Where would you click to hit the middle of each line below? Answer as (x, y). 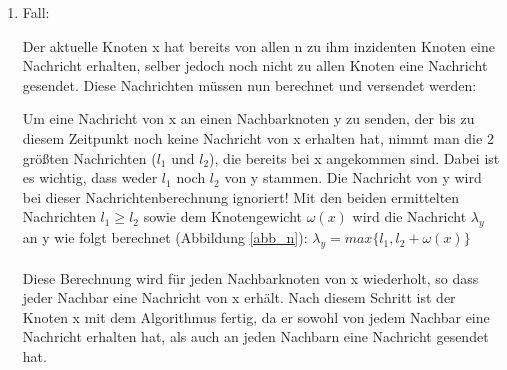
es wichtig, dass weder (90, 177)
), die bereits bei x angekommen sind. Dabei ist (354, 157)
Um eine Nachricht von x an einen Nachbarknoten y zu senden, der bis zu (248, 118)
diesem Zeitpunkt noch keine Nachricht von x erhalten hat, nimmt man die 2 (258, 137)
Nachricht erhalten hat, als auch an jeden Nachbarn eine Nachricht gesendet (255, 336)
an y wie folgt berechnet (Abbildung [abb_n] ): (165, 237)
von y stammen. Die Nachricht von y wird (353, 177)
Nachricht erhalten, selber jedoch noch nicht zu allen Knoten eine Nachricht (255, 65)
